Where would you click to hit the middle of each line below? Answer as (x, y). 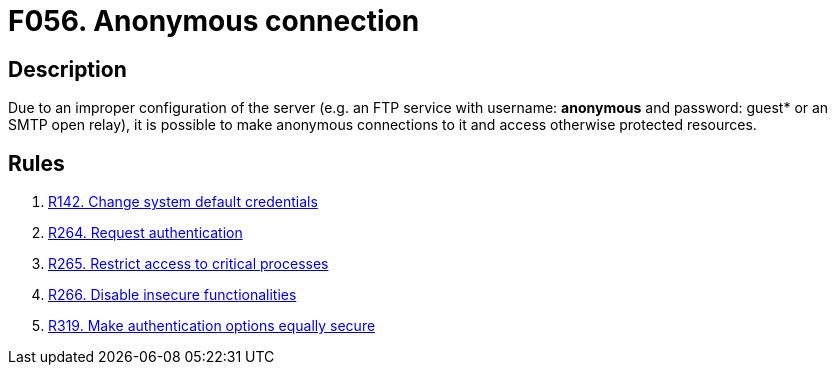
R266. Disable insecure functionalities (172, 295)
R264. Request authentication (145, 233)
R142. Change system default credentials (183, 202)
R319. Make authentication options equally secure (212, 326)
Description (67, 69)
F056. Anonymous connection (214, 21)
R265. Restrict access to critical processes (188, 264)
